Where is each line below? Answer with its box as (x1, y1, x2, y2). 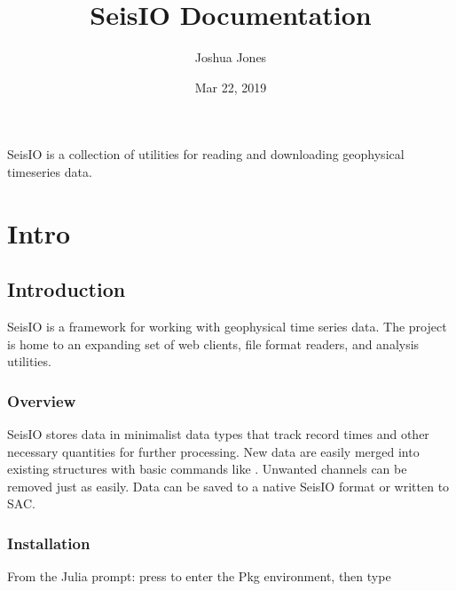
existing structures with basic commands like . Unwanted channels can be (7, 459, 407, 478)
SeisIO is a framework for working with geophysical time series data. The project (7, 317, 447, 336)
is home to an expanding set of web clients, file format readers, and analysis (7, 334, 420, 353)
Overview (7, 389, 76, 411)
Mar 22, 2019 (194, 77, 267, 96)
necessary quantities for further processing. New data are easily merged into (7, 442, 420, 460)
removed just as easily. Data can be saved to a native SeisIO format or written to (7, 476, 450, 495)
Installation (7, 531, 90, 554)
